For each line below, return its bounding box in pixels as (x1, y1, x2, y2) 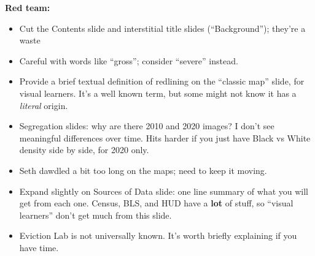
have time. (19, 241, 59, 254)
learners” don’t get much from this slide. (19, 208, 172, 221)
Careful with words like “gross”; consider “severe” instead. (19, 54, 238, 67)
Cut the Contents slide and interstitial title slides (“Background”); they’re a (19, 21, 306, 34)
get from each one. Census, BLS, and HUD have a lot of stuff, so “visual (19, 197, 294, 209)
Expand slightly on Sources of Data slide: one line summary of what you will (19, 184, 308, 197)
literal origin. (19, 99, 68, 111)
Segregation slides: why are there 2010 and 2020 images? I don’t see (19, 119, 274, 132)
